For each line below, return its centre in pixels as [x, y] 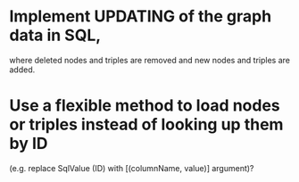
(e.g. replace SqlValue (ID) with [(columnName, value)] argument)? [132, 168]
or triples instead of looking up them [146, 124]
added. [22, 70]
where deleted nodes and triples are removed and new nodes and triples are [149, 60]
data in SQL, [55, 35]
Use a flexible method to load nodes [145, 106]
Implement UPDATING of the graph [141, 17]
